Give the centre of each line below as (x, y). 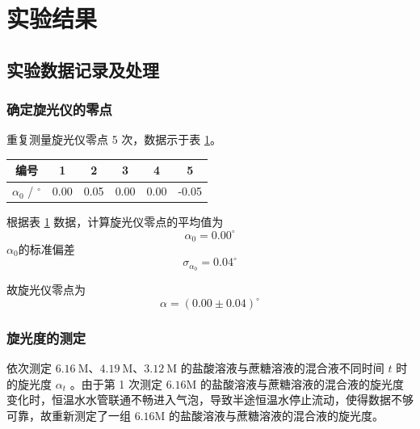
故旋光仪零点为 (46, 289)
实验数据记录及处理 (83, 69)
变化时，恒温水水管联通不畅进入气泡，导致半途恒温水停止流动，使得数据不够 (210, 400)
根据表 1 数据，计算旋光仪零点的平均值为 (115, 222)
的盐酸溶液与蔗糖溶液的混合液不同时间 (282, 368)
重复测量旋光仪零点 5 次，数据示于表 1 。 (114, 139)
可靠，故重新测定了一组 (69, 415)
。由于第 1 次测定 (116, 383)
